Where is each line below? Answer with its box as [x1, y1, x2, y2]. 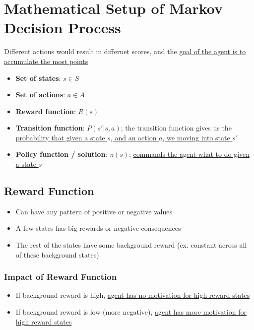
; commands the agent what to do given [128, 149, 250, 159]
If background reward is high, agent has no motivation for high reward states [15, 290, 250, 300]
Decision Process [4, 17, 121, 38]
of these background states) [15, 249, 99, 260]
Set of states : [15, 72, 61, 83]
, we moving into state [162, 132, 230, 142]
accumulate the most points [4, 56, 88, 66]
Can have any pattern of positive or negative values [15, 206, 173, 216]
